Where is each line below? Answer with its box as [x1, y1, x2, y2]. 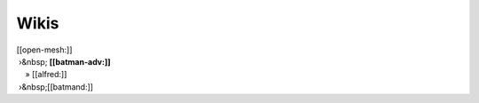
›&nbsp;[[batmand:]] [18, 81, 93, 92]
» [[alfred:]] [25, 69, 67, 80]
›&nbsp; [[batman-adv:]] [18, 56, 111, 67]
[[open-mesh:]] [16, 44, 73, 55]
